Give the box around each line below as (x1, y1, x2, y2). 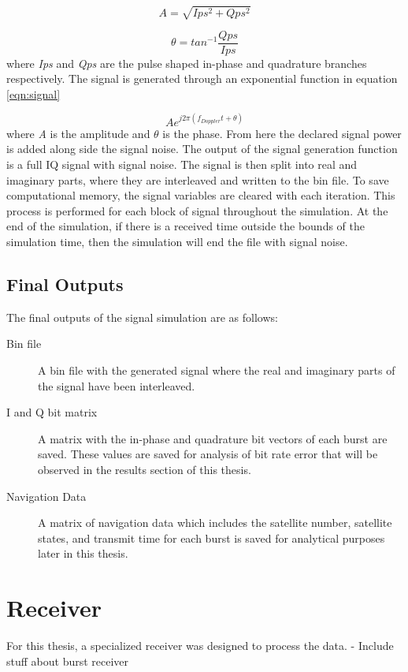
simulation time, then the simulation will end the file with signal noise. (6, 233, 348, 250)
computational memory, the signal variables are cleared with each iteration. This (6, 187, 395, 203)
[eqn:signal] (6, 85, 61, 102)
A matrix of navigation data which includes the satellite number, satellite (38, 514, 392, 531)
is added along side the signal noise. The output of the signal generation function (6, 140, 398, 157)
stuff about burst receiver (6, 652, 129, 669)
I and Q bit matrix (6, 404, 98, 420)
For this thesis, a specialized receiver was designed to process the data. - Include (6, 637, 394, 654)
